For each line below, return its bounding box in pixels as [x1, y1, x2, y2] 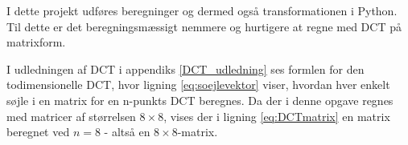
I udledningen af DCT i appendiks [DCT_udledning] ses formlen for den [6, 60, 365, 77]
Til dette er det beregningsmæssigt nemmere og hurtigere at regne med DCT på [6, 18, 402, 34]
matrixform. [6, 34, 66, 50]
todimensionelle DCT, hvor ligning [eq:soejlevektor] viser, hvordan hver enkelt [6, 76, 390, 93]
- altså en [104, 123, 150, 140]
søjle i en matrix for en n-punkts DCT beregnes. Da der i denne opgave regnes [6, 91, 394, 108]
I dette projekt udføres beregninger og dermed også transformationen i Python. [6, 2, 398, 18]
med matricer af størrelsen [6, 107, 136, 124]
